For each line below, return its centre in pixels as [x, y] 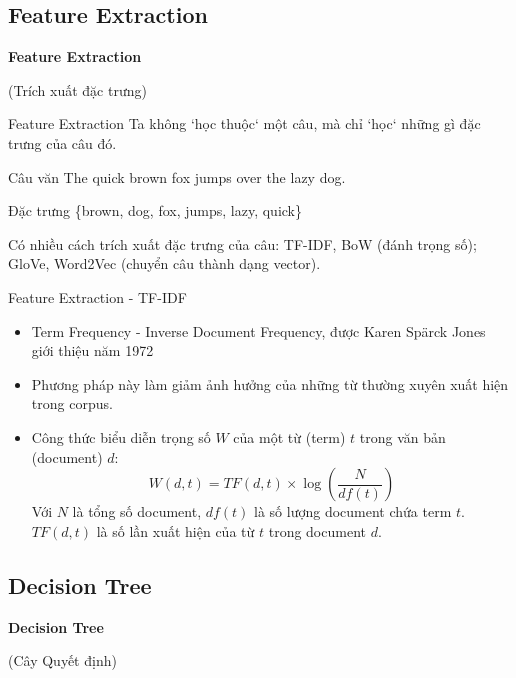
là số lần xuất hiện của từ [175, 530]
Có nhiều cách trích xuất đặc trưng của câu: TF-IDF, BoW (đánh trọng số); [242, 243]
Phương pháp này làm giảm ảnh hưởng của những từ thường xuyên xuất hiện [270, 383]
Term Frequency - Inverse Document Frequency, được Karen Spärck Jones [258, 330]
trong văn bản [402, 436]
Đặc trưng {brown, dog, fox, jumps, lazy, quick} [155, 210]
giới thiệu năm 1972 [92, 350]
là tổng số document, [137, 511]
